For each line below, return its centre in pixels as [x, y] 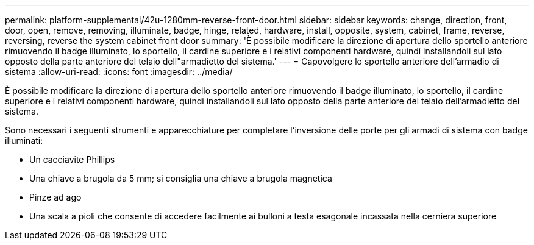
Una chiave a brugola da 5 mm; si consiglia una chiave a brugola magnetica [181, 178]
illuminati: [24, 140]
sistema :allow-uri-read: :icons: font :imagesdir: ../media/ [119, 72]
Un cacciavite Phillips [72, 159]
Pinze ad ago [55, 197]
